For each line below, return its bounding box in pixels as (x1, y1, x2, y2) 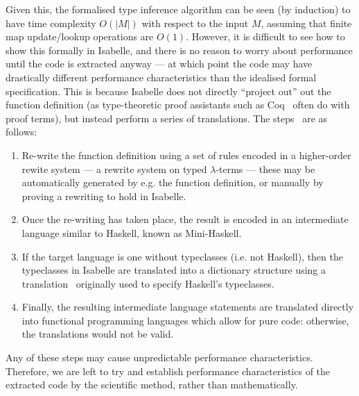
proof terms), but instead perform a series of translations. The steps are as (6, 110, 328, 125)
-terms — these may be (216, 161, 315, 176)
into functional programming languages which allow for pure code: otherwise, (21, 313, 349, 327)
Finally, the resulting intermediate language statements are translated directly (21, 299, 354, 314)
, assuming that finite (261, 15, 352, 30)
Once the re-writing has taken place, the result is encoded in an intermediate (21, 212, 349, 226)
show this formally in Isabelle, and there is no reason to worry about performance (6, 42, 353, 57)
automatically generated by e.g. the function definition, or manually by (21, 175, 324, 190)
